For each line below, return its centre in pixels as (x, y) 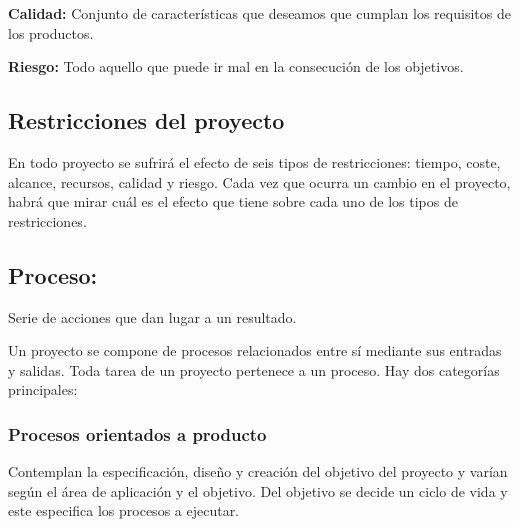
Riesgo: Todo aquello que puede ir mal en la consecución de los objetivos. (236, 66)
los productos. (51, 32)
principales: (43, 389)
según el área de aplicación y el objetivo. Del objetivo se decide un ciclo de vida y (258, 490)
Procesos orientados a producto (137, 433)
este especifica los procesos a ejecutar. (124, 510)
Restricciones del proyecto (146, 120)
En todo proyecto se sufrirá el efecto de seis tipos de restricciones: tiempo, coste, (254, 161)
